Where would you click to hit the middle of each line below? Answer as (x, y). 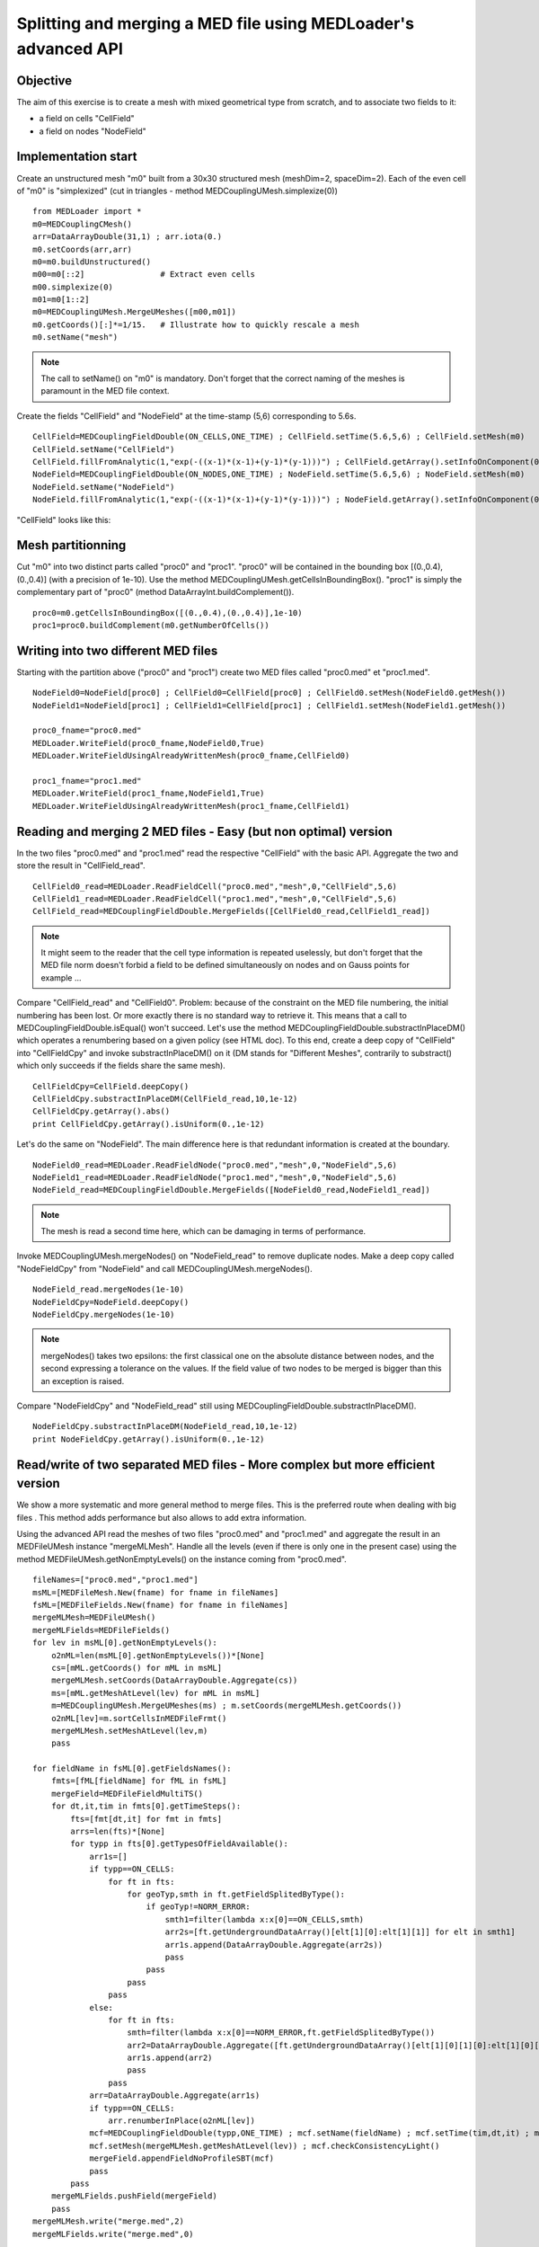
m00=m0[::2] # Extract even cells (144, 275)
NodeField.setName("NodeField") (104, 487)
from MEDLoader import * (87, 212)
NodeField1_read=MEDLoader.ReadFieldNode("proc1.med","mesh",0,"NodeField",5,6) (215, 1177)
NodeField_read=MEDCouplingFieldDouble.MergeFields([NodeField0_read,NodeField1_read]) (232, 1190)
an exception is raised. (83, 1381)
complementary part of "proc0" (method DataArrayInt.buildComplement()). (155, 592)
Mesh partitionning (71, 545)
